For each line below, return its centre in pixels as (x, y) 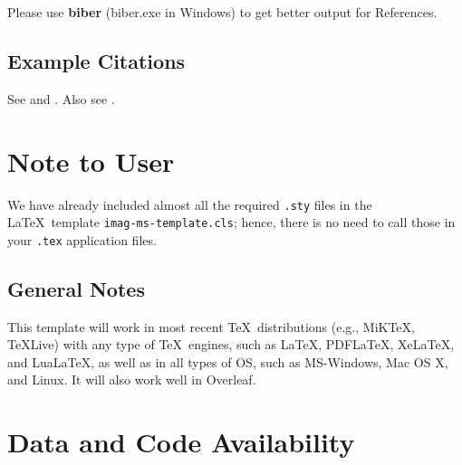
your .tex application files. (82, 239)
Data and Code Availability (181, 442)
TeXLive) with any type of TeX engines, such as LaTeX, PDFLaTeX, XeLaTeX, (231, 344)
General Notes (76, 288)
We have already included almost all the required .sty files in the (190, 204)
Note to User (91, 161)
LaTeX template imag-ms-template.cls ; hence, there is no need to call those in (231, 222)
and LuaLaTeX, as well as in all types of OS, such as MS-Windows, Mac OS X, (228, 361)
